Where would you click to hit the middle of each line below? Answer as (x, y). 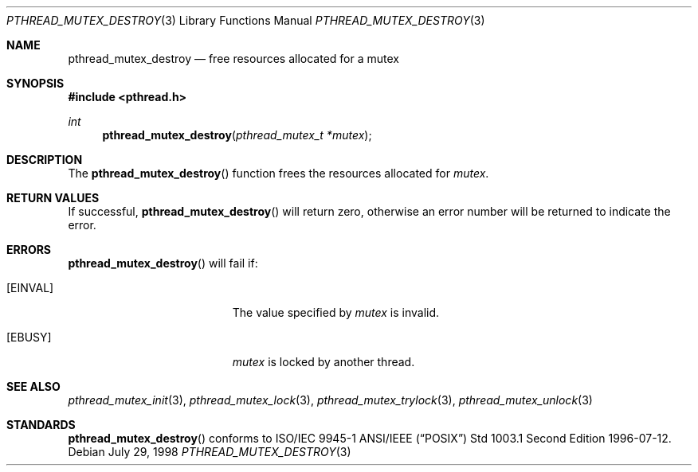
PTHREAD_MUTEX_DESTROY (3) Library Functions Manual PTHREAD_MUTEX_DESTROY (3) (246, 20)
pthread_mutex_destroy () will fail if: (163, 263)
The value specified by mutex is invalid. (336, 312)
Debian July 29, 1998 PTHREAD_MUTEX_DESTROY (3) (210, 452)
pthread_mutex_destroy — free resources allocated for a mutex (233, 59)
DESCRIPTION (45, 160)
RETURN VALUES (53, 198)
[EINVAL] (30, 288)
